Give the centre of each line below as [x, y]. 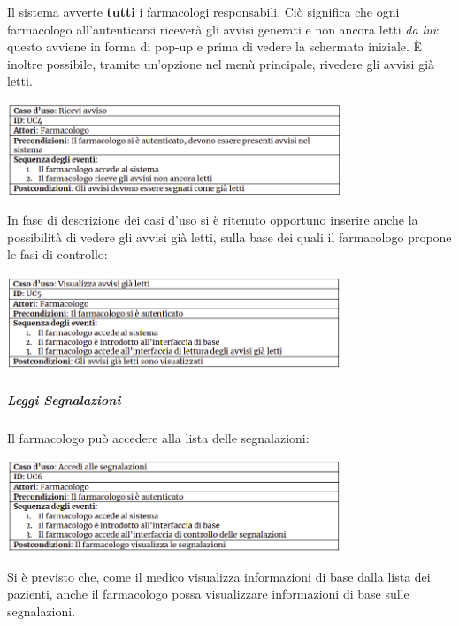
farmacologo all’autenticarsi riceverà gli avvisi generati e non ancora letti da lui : [223, 29]
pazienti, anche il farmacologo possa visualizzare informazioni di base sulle [208, 594]
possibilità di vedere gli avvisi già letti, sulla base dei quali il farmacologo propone [229, 237]
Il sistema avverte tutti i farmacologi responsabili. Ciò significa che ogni [203, 11]
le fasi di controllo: [57, 254]
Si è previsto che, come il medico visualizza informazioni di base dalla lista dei [219, 576]
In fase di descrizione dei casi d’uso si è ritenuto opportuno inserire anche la [213, 220]
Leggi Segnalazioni [64, 399]
